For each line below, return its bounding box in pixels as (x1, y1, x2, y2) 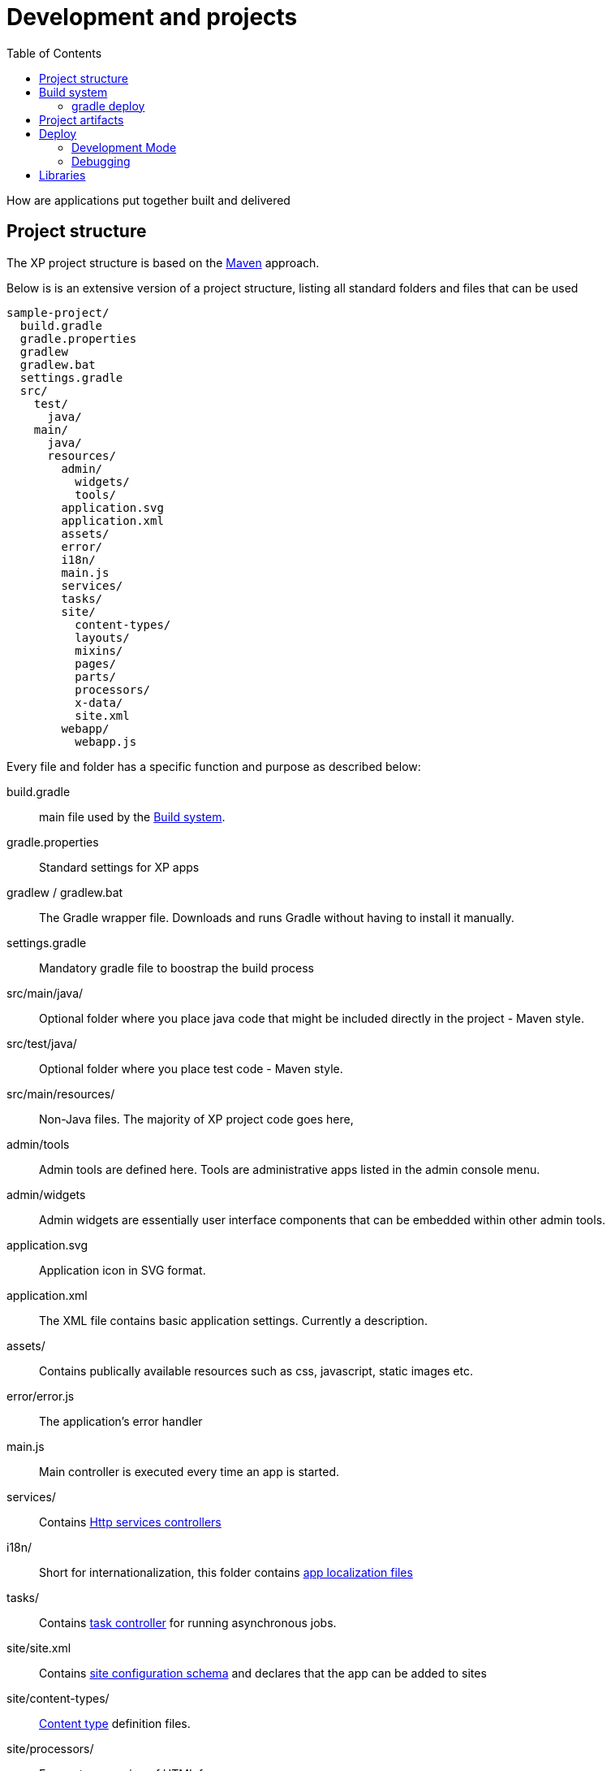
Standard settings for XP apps (39, 860, 200, 874)
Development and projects (6, 3, 298, 31)
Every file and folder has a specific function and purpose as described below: (6, 759, 421, 773)
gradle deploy (71, 98, 145, 113)
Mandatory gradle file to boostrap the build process (39, 960, 314, 975)
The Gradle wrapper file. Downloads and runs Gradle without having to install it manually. (39, 910, 514, 924)
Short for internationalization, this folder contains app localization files (39, 1565, 413, 1579)
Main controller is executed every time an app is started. (39, 1464, 339, 1479)
